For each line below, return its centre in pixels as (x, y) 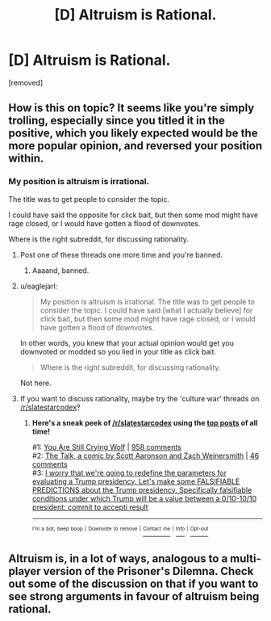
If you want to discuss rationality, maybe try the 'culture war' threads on (140, 398)
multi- (246, 558)
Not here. (35, 383)
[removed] (26, 82)
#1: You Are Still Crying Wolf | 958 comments (106, 447)
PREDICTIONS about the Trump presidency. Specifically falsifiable (142, 489)
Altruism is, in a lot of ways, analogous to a (118, 558)
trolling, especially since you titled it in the (117, 121)
